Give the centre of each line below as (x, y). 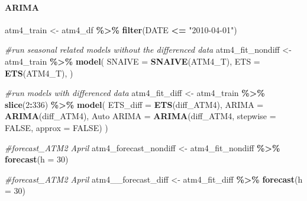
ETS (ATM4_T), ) (39, 73)
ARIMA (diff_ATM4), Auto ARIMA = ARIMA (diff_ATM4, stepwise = (140, 116)
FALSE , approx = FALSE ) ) (56, 127)
